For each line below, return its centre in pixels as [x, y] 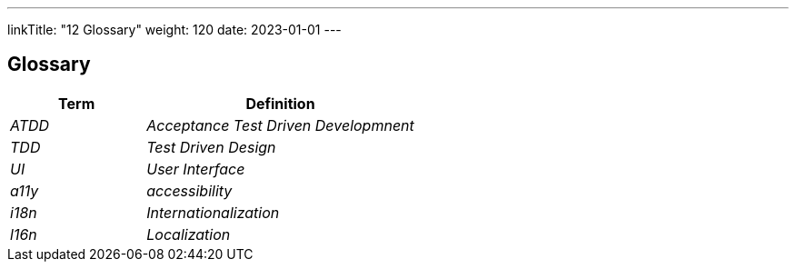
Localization [189, 234]
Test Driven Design [211, 147]
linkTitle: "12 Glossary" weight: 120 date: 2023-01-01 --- [174, 30]
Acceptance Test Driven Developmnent [280, 125]
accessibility [189, 190]
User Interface [196, 169]
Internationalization [213, 212]
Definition [280, 103]
